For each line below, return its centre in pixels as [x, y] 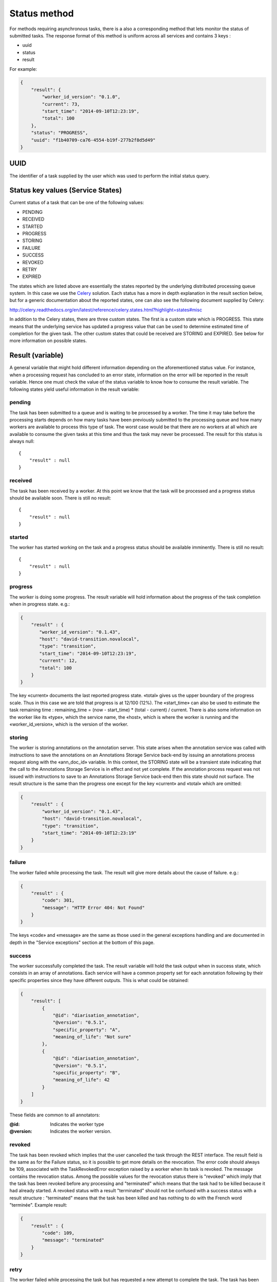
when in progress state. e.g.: [40, 604]
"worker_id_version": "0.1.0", [81, 97]
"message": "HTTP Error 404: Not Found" [93, 907]
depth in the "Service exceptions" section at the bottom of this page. [82, 942]
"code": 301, [58, 900]
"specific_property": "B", [86, 1073]
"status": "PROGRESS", [60, 133]
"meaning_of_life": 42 [81, 1080]
